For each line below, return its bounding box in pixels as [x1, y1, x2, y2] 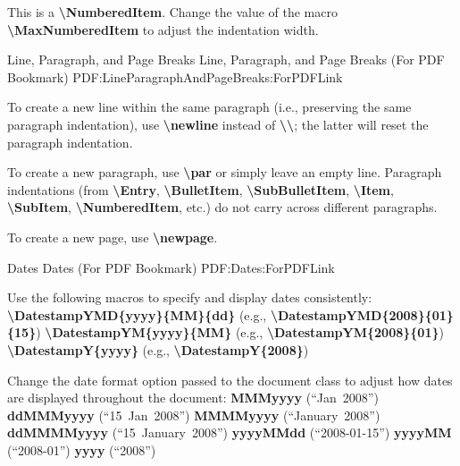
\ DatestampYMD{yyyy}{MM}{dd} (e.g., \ [7, 305, 278, 324]
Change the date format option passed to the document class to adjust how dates [7, 370, 453, 389]
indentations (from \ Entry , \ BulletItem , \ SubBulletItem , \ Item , [7, 180, 394, 199]
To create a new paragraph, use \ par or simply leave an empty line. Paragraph [7, 163, 442, 182]
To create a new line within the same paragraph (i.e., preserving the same [7, 97, 412, 116]
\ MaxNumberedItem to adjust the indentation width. [7, 20, 319, 38]
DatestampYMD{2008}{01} [277, 305, 454, 324]
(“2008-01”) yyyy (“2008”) [7, 440, 156, 459]
